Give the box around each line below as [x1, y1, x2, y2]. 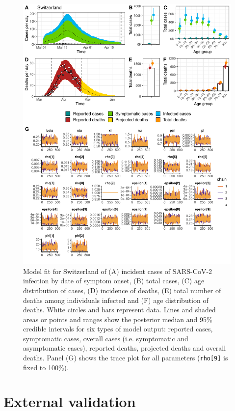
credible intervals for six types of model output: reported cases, [23, 324, 213, 334]
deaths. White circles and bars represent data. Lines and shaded [23, 304, 216, 315]
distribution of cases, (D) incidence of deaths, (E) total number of [23, 285, 221, 295]
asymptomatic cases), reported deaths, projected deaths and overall [23, 343, 226, 353]
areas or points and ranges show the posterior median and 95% [23, 314, 212, 324]
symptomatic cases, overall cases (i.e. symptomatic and [23, 333, 188, 343]
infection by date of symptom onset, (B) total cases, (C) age [23, 275, 205, 286]
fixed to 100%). [23, 362, 69, 372]
